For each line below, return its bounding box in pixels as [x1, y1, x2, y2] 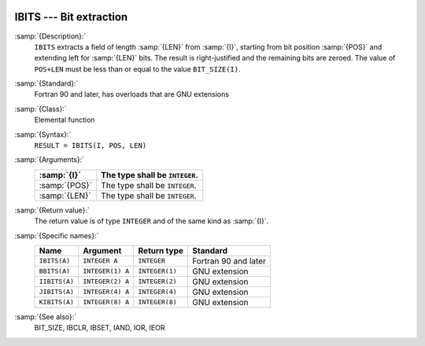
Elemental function [34, 115, 95, 125]
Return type [138, 245, 184, 256]
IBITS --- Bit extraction [14, 10, 128, 24]
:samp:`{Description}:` [14, 31, 87, 41]
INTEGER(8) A [83, 298, 130, 307]
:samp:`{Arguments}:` [14, 155, 85, 164]
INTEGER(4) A [83, 288, 130, 296]
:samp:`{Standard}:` [14, 79, 79, 88]
